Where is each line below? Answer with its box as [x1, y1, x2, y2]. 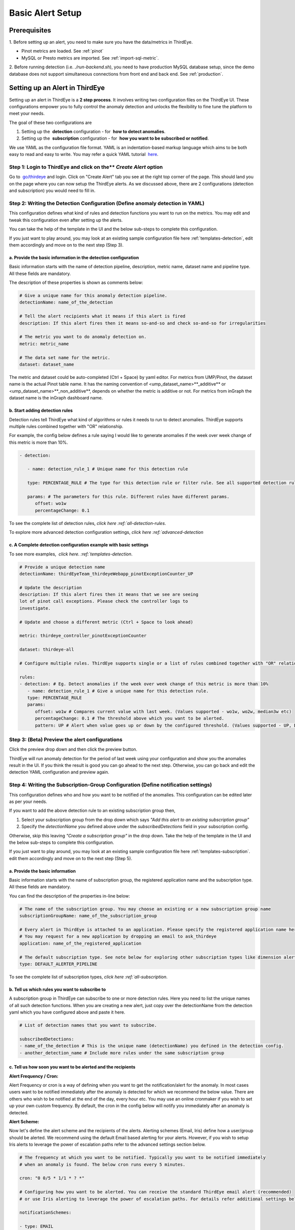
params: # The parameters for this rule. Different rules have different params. [27, 494, 230, 499]
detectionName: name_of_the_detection [19, 300, 113, 305]
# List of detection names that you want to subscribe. [19, 1022, 157, 1028]
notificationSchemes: [19, 1210, 72, 1215]
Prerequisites [9, 26, 51, 34]
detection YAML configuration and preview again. [9, 769, 110, 775]
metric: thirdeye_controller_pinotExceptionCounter [19, 633, 147, 639]
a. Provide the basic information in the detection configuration [9, 254, 139, 260]
